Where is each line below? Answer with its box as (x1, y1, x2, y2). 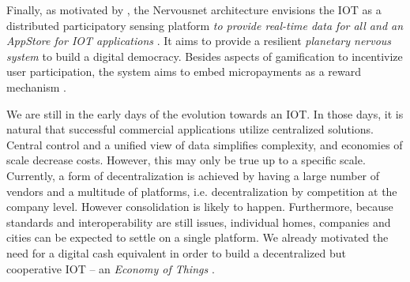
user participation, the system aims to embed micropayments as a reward (6, 63, 361, 80)
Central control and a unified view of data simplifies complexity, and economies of (6, 136, 403, 152)
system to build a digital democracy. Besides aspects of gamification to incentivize (6, 47, 403, 64)
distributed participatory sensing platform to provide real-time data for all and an (6, 17, 404, 33)
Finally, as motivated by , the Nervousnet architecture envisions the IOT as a (6, 2, 382, 17)
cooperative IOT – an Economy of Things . (6, 260, 215, 276)
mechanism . (6, 78, 66, 95)
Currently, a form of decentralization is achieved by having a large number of (6, 167, 380, 183)
